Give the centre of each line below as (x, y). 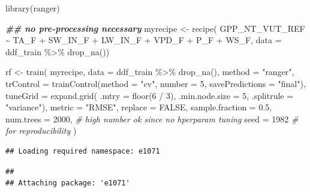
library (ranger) (33, 8)
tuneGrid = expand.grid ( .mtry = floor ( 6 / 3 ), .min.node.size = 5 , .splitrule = (150, 95)
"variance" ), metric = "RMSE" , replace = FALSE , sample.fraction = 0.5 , (139, 107)
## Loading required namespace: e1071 (83, 151)
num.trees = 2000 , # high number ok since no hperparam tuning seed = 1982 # (152, 118)
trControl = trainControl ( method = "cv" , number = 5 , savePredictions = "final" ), (156, 83)
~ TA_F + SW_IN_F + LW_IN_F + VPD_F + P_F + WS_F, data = (144, 40)
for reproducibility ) (41, 130)
